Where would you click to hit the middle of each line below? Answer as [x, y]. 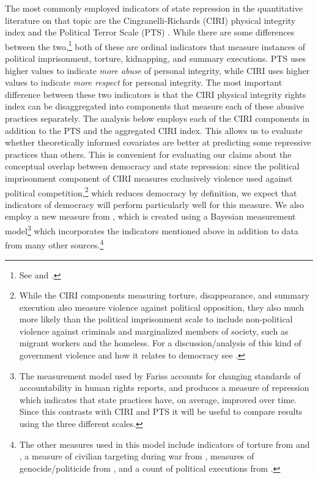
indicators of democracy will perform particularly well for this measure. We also [155, 204]
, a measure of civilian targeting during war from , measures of [137, 456]
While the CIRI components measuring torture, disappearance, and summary [164, 295]
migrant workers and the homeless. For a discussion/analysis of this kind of [160, 343]
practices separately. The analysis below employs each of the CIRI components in [157, 118]
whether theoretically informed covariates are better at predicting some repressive [158, 142]
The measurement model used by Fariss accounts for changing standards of [160, 375]
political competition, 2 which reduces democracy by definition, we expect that [151, 191]
